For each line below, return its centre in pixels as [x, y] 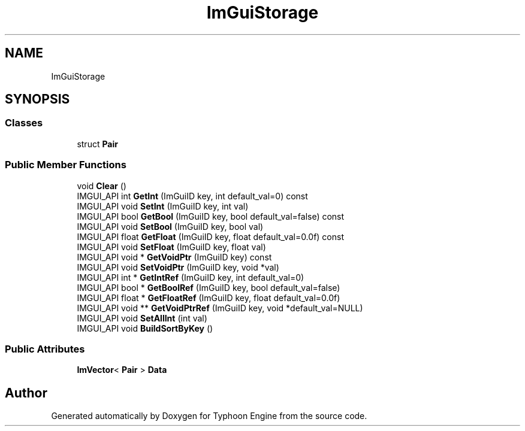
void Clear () [102, 186]
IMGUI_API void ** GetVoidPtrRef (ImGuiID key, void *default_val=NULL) [220, 308]
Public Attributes [45, 349]
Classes [24, 123]
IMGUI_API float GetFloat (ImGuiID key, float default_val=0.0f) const [210, 236]
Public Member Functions [66, 165]
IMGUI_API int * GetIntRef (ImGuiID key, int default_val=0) [191, 277]
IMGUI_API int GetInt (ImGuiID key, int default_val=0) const [192, 196]
